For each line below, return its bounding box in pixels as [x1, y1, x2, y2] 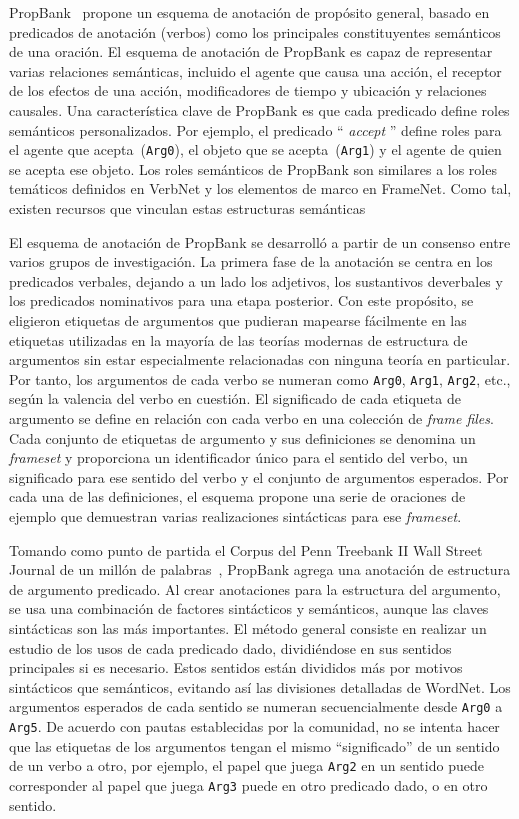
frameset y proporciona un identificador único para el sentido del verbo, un [9, 447, 468, 468]
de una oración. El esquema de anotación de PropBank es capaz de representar [9, 41, 493, 62]
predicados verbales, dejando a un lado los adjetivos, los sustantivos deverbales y [9, 270, 503, 291]
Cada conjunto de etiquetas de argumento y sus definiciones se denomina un [9, 427, 476, 448]
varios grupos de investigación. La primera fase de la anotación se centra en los [9, 251, 493, 272]
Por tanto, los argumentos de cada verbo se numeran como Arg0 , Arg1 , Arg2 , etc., [9, 368, 511, 389]
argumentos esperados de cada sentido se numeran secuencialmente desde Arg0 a [9, 696, 503, 717]
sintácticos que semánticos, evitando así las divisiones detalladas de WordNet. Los [9, 676, 511, 697]
